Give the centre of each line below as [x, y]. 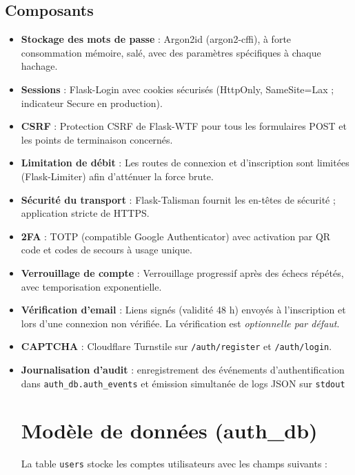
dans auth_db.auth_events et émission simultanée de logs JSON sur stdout [183, 383]
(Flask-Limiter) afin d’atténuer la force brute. [117, 176]
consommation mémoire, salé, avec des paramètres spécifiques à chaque [171, 52]
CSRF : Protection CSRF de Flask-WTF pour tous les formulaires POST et [184, 126]
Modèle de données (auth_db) [169, 430]
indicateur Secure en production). [92, 103]
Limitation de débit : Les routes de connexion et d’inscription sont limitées [185, 163]
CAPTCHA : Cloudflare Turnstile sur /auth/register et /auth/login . [176, 346]
